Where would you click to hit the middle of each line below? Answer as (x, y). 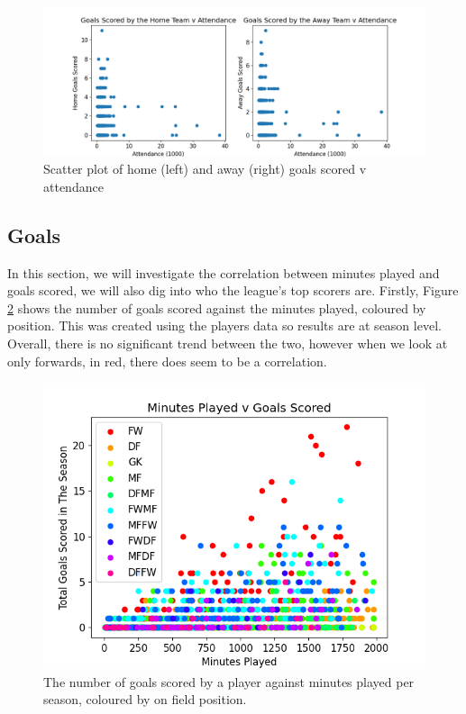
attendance (73, 186)
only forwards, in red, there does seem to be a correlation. (167, 361)
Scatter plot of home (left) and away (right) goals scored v (205, 169)
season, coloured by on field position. (145, 699)
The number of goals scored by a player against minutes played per (229, 681)
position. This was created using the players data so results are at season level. (224, 325)
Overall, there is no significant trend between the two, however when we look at (228, 343)
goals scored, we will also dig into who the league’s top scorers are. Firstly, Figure (233, 290)
